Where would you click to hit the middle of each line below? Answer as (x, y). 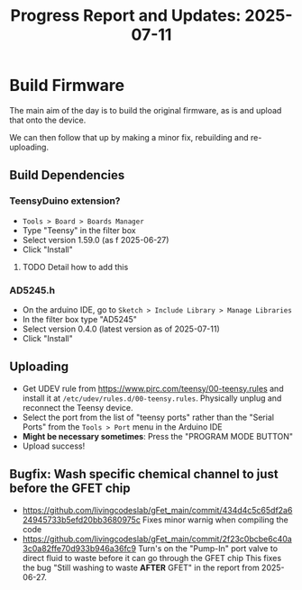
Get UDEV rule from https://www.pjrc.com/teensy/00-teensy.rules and (153, 388)
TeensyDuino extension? (65, 201)
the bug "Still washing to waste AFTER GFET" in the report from (141, 567)
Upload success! (54, 446)
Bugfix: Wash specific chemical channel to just (144, 474)
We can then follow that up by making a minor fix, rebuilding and (129, 137)
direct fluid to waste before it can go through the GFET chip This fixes (152, 558)
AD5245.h (32, 290)
